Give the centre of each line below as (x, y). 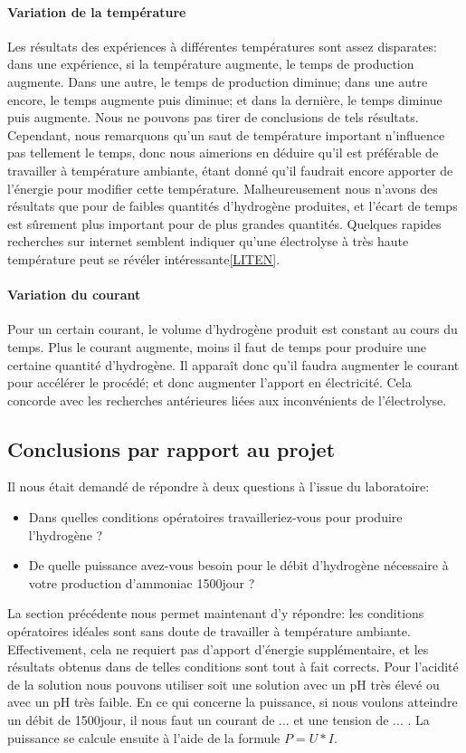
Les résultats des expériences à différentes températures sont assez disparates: (222, 46)
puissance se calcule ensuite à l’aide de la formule (144, 737)
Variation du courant (74, 295)
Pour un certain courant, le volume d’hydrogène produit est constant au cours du (233, 329)
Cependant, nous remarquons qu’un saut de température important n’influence (226, 134)
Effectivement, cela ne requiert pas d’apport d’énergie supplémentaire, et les (218, 648)
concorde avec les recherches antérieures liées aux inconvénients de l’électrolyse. (227, 400)
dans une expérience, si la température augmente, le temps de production (211, 64)
